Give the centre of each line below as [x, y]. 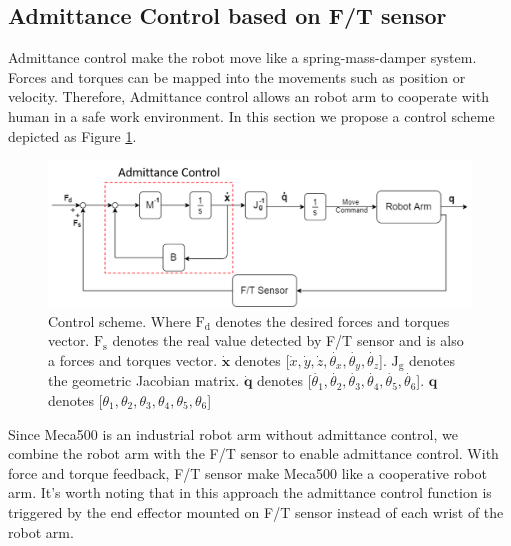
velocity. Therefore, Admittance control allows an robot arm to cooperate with [248, 96]
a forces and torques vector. [133, 359]
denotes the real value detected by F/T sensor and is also [288, 340]
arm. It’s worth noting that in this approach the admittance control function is [250, 492]
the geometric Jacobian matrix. [144, 380]
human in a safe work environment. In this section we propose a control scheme [251, 115]
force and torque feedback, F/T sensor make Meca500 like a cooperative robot [247, 472]
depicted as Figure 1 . [72, 135]
